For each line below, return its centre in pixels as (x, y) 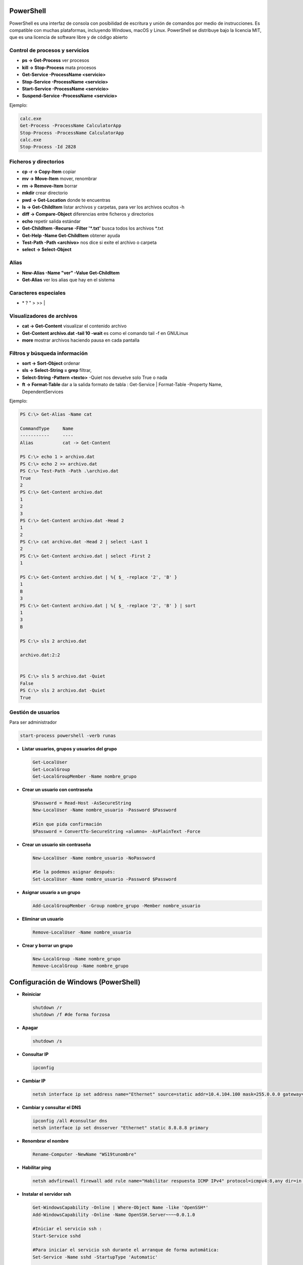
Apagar (30, 1028)
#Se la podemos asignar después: (74, 872)
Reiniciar (32, 994)
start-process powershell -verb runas (68, 736)
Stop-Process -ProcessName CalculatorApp (72, 133)
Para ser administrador (33, 722)
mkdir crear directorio (45, 193)
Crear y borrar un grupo (47, 945)
